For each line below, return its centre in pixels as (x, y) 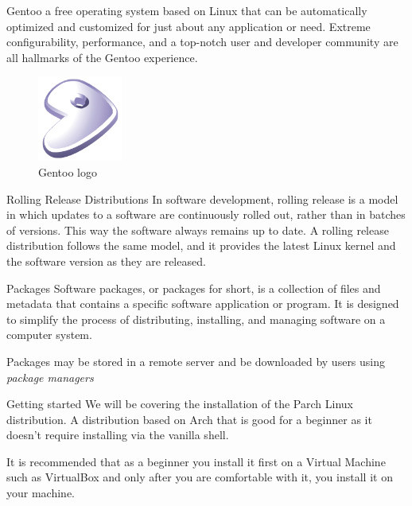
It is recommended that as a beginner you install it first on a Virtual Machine (196, 461)
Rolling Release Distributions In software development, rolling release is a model (202, 199)
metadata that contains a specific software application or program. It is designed (203, 304)
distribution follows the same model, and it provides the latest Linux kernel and (201, 245)
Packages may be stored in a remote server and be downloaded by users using (196, 361)
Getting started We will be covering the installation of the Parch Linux (180, 404)
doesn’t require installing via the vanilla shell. (118, 435)
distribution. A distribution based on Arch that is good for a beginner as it (189, 419)
